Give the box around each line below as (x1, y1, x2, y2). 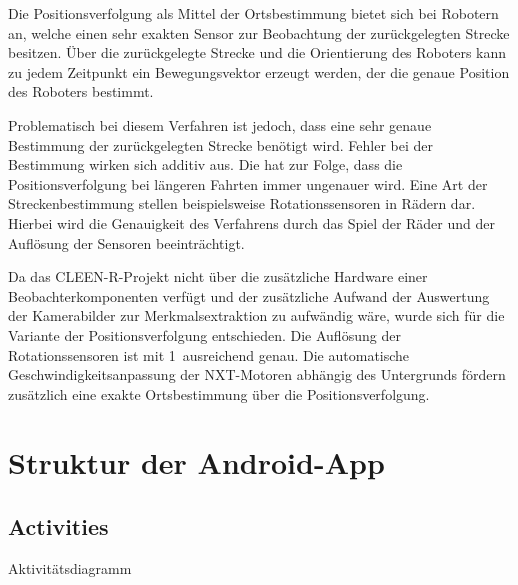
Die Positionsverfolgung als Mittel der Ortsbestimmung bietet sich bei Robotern (8, 3, 499, 23)
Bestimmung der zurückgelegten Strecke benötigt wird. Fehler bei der (8, 134, 433, 155)
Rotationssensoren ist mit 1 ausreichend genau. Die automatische (8, 344, 410, 365)
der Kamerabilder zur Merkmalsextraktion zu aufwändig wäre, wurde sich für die (8, 305, 505, 326)
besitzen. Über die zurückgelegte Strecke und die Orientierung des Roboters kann (8, 42, 507, 63)
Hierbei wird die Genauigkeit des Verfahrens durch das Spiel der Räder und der (8, 212, 495, 233)
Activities (8, 511, 109, 542)
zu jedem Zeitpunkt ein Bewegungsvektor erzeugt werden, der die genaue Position (8, 61, 510, 82)
